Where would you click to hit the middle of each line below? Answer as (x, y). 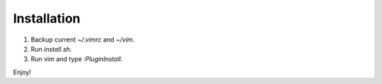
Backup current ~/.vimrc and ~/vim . (83, 40)
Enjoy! (22, 72)
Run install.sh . (51, 49)
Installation (47, 18)
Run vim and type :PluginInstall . (77, 59)
